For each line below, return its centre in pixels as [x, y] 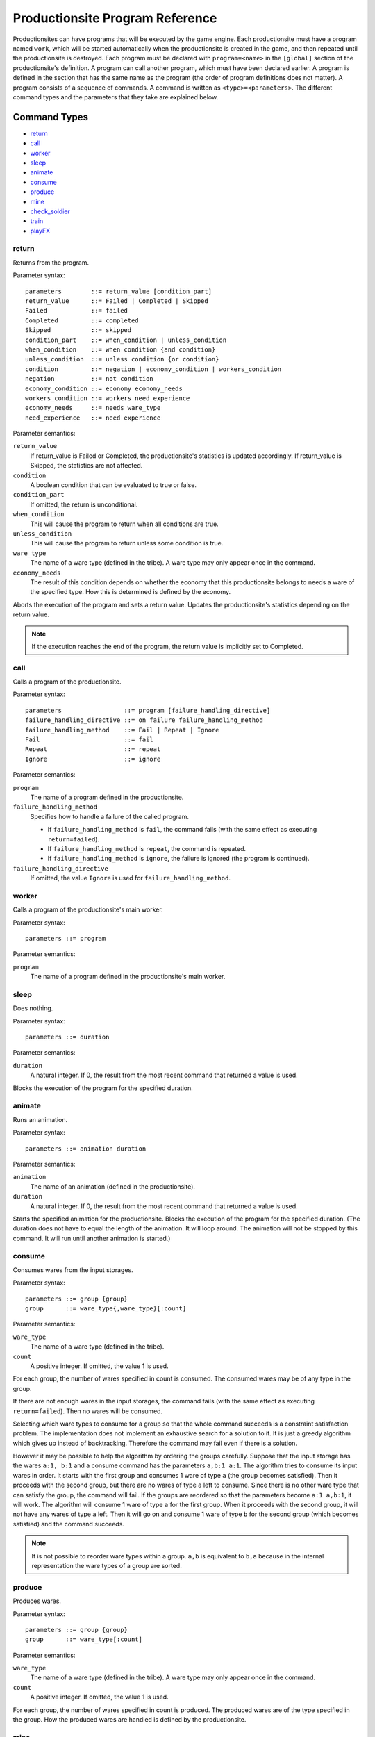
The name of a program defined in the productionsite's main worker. [128, 977]
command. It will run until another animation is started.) [92, 1238]
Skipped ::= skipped [78, 330]
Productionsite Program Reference [115, 18]
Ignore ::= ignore [93, 759]
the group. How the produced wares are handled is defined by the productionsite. [130, 1720]
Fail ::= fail [90, 740]
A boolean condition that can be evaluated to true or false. [114, 485]
